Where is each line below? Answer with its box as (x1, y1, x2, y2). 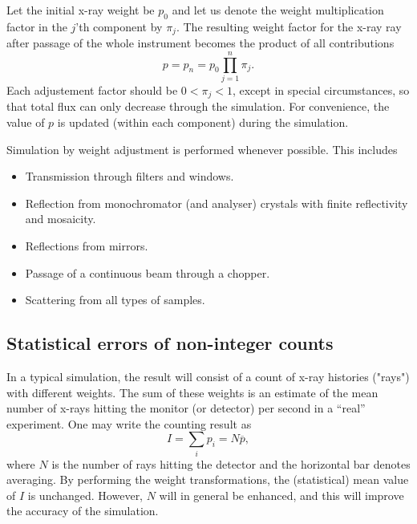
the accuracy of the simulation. (6, 502, 159, 519)
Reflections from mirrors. (25, 237, 148, 254)
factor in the (6, 18, 67, 35)
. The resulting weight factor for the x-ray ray (176, 18, 402, 35)
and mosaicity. (25, 210, 96, 227)
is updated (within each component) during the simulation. (57, 114, 349, 131)
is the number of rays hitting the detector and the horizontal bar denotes (51, 455, 411, 472)
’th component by (75, 18, 163, 35)
